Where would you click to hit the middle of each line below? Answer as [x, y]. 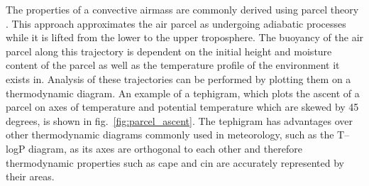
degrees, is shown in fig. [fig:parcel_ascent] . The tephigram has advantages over [180, 120]
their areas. [30, 176]
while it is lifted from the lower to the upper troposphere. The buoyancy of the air [185, 37]
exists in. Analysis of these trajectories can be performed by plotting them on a [178, 78]
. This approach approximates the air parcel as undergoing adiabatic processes [176, 23]
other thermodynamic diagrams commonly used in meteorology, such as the [170, 135]
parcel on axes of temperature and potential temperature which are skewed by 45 [182, 107]
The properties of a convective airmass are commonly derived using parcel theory [182, 9]
